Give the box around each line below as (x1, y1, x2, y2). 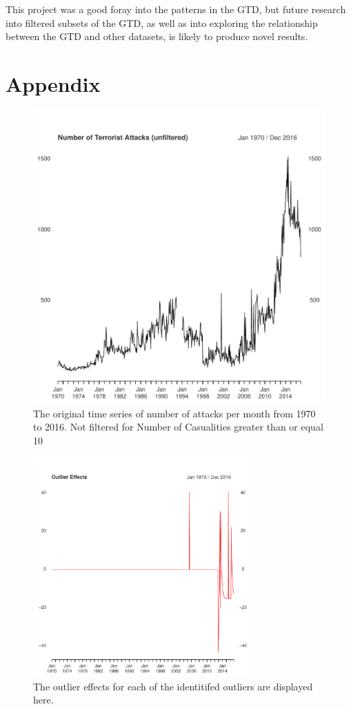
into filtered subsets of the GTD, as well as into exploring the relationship (6, 15, 318, 30)
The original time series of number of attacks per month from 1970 (33, 406, 316, 420)
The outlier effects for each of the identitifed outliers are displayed (33, 679, 313, 693)
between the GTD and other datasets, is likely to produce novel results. (6, 29, 308, 44)
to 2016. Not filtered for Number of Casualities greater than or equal (33, 419, 323, 434)
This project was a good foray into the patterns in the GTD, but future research (6, 2, 346, 16)
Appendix (6, 69, 101, 97)
